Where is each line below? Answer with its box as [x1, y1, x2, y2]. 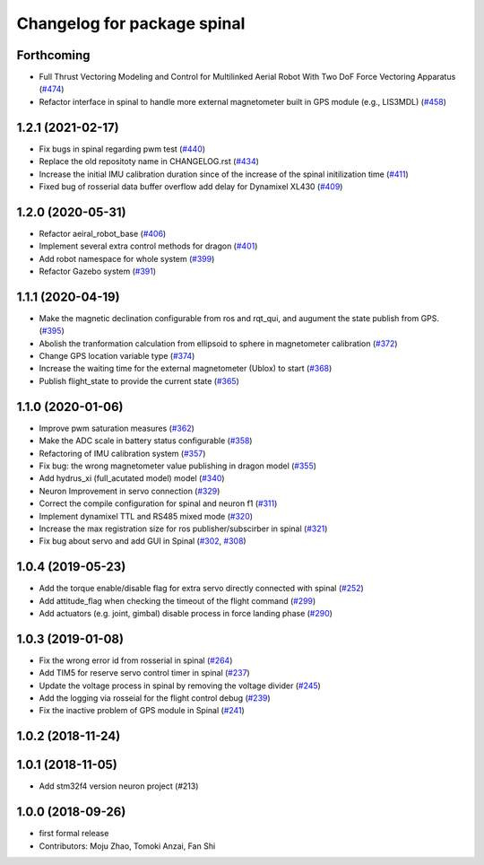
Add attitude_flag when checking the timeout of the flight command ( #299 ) [39, 595, 316, 606]
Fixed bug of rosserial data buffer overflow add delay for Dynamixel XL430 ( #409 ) [39, 180, 343, 192]
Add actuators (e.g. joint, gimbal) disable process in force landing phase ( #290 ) [39, 607, 333, 618]
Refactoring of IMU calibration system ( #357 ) [39, 448, 206, 459]
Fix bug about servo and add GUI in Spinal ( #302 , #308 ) [39, 536, 246, 546]
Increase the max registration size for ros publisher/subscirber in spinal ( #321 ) [39, 523, 328, 534]
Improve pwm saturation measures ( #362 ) [39, 423, 194, 433]
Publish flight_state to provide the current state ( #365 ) [39, 375, 239, 386]
